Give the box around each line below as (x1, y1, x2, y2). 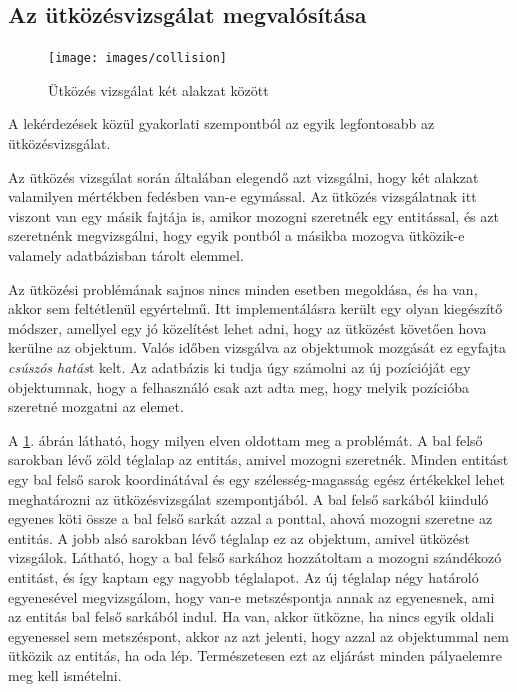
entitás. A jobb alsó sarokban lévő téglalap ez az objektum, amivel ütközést (8, 527, 470, 548)
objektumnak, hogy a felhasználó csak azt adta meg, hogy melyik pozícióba (8, 376, 469, 397)
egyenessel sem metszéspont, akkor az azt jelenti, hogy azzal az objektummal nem (8, 625, 509, 646)
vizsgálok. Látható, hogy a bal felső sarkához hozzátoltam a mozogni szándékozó (8, 547, 502, 568)
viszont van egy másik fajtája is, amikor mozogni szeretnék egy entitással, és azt (8, 205, 499, 226)
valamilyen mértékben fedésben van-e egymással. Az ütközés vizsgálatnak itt (8, 186, 477, 207)
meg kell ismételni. (8, 664, 122, 685)
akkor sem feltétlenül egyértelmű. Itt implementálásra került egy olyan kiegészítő (8, 298, 503, 319)
